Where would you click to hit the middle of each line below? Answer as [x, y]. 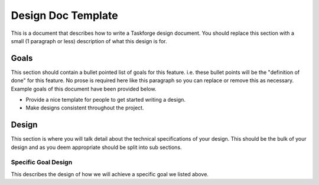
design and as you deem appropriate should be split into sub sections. [97, 147]
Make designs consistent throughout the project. [85, 108]
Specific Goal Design [42, 163]
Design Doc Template [64, 15]
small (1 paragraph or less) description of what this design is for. [89, 41]
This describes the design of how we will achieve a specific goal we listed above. [110, 174]
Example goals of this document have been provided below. [84, 89]
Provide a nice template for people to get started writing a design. [106, 100]
